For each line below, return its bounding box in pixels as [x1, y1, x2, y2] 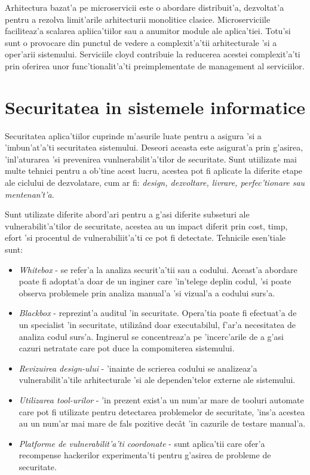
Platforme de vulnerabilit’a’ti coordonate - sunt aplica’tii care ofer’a [19, 437, 265, 449]
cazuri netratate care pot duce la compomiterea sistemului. [19, 342, 235, 354]
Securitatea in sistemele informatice [5, 94, 306, 119]
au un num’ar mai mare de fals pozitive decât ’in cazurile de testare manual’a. [19, 417, 306, 430]
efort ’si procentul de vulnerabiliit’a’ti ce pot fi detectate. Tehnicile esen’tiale [5, 231, 286, 244]
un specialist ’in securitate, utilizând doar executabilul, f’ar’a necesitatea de [19, 318, 296, 330]
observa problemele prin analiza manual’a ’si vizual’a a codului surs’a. [19, 286, 275, 299]
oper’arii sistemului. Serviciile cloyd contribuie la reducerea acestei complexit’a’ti [5, 48, 300, 60]
